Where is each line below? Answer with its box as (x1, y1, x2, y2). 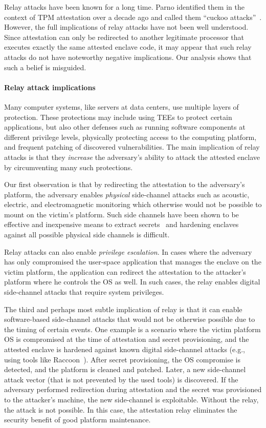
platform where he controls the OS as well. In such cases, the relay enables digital (4, 276, 260, 287)
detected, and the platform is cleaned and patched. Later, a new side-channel (4, 364, 246, 375)
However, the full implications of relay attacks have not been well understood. (4, 22, 249, 32)
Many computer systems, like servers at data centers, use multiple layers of (4, 101, 239, 112)
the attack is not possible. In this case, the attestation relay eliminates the (4, 404, 237, 415)
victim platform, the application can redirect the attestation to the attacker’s (4, 266, 246, 277)
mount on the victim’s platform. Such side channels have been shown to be (4, 209, 239, 219)
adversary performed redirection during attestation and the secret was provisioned (4, 384, 262, 395)
